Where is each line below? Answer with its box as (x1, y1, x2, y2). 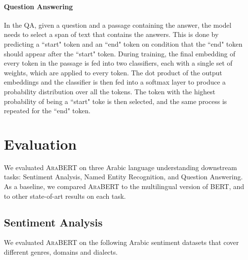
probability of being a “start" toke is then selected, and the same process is (4, 96, 227, 106)
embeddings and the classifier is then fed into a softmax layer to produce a (4, 77, 226, 87)
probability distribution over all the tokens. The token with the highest (4, 86, 215, 96)
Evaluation (4, 134, 77, 154)
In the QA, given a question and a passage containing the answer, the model (4, 19, 231, 30)
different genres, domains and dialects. (4, 247, 118, 257)
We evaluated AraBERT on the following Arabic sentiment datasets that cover (4, 237, 239, 247)
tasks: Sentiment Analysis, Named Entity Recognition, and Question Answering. (4, 172, 243, 182)
